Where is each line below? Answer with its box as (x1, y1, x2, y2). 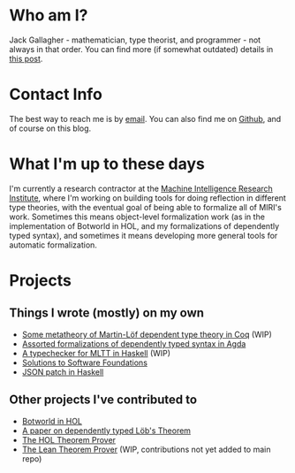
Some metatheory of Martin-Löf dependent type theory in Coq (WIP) (21, 329, 272, 339)
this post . (9, 53, 43, 64)
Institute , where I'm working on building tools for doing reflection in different (9, 192, 287, 203)
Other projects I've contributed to (9, 393, 197, 408)
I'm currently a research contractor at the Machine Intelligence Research (9, 183, 274, 194)
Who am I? (9, 5, 88, 26)
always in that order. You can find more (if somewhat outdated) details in (9, 43, 274, 54)
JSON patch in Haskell (21, 366, 104, 377)
